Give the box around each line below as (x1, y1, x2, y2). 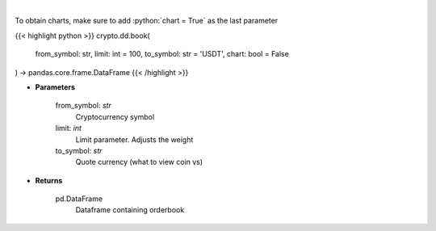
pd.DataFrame (55, 194, 103, 204)
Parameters (35, 82, 76, 92)
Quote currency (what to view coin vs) (75, 157, 203, 167)
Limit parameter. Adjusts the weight (75, 134, 194, 145)
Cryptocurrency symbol (75, 111, 155, 121)
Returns (35, 175, 63, 185)
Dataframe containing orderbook (75, 205, 185, 215)
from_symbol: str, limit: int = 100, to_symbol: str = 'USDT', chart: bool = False (35, 49, 290, 59)
